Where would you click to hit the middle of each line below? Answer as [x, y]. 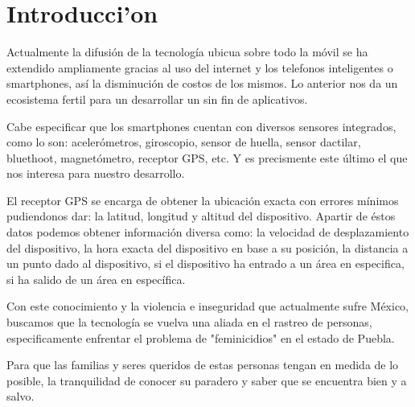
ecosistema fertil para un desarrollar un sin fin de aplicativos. [157, 99]
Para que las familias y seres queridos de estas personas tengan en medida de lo [203, 365]
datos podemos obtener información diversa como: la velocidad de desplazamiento [208, 232]
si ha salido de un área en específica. [96, 279]
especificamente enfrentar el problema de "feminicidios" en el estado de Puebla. [201, 337]
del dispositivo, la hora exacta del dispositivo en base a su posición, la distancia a [207, 247]
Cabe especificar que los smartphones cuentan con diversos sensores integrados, [201, 126]
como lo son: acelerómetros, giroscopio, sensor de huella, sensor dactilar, [184, 142]
